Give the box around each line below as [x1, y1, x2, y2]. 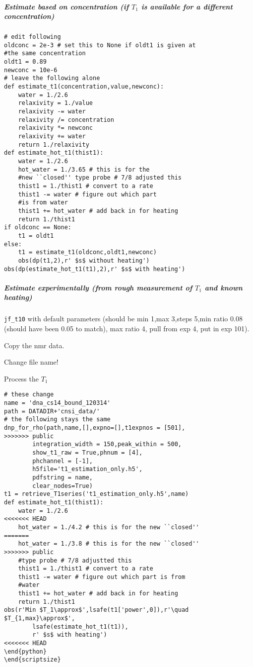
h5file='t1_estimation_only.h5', [32, 466, 143, 473]
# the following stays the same [4, 416, 111, 423]
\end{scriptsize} [4, 656, 61, 664]
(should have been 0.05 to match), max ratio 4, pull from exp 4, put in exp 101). [4, 323, 250, 333]
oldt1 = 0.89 [4, 58, 47, 66]
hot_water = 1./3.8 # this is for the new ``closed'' [18, 540, 199, 548]
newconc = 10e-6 [4, 66, 58, 74]
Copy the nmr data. [4, 340, 64, 350]
